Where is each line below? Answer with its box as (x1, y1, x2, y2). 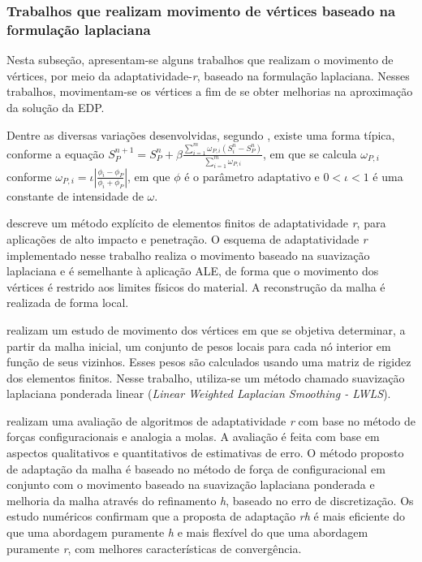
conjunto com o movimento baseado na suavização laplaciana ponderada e (6, 476, 375, 493)
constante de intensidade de (6, 187, 144, 204)
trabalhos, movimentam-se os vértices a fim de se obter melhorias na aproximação (6, 83, 413, 100)
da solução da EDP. (6, 98, 105, 115)
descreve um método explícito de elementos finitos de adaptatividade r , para (6, 214, 386, 231)
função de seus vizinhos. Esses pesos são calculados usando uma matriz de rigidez (6, 353, 411, 370)
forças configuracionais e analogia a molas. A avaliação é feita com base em (6, 428, 380, 445)
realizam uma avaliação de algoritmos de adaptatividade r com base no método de (6, 412, 416, 429)
